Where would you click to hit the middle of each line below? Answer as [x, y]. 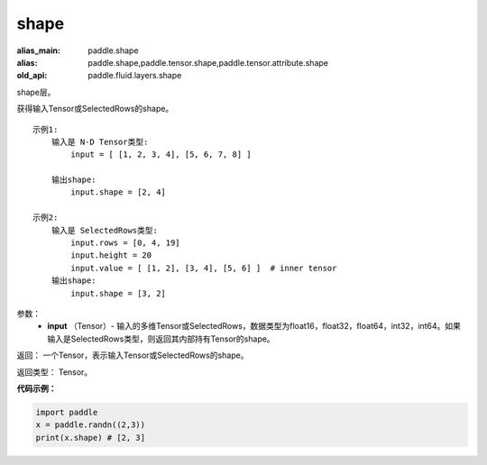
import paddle [67, 412]
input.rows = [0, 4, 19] [125, 243]
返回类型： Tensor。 [55, 372]
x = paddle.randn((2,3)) [91, 425]
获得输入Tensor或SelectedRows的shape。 [95, 109]
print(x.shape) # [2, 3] [91, 438]
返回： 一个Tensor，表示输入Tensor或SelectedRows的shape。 [133, 355]
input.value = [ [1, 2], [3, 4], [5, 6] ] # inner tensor [204, 268]
